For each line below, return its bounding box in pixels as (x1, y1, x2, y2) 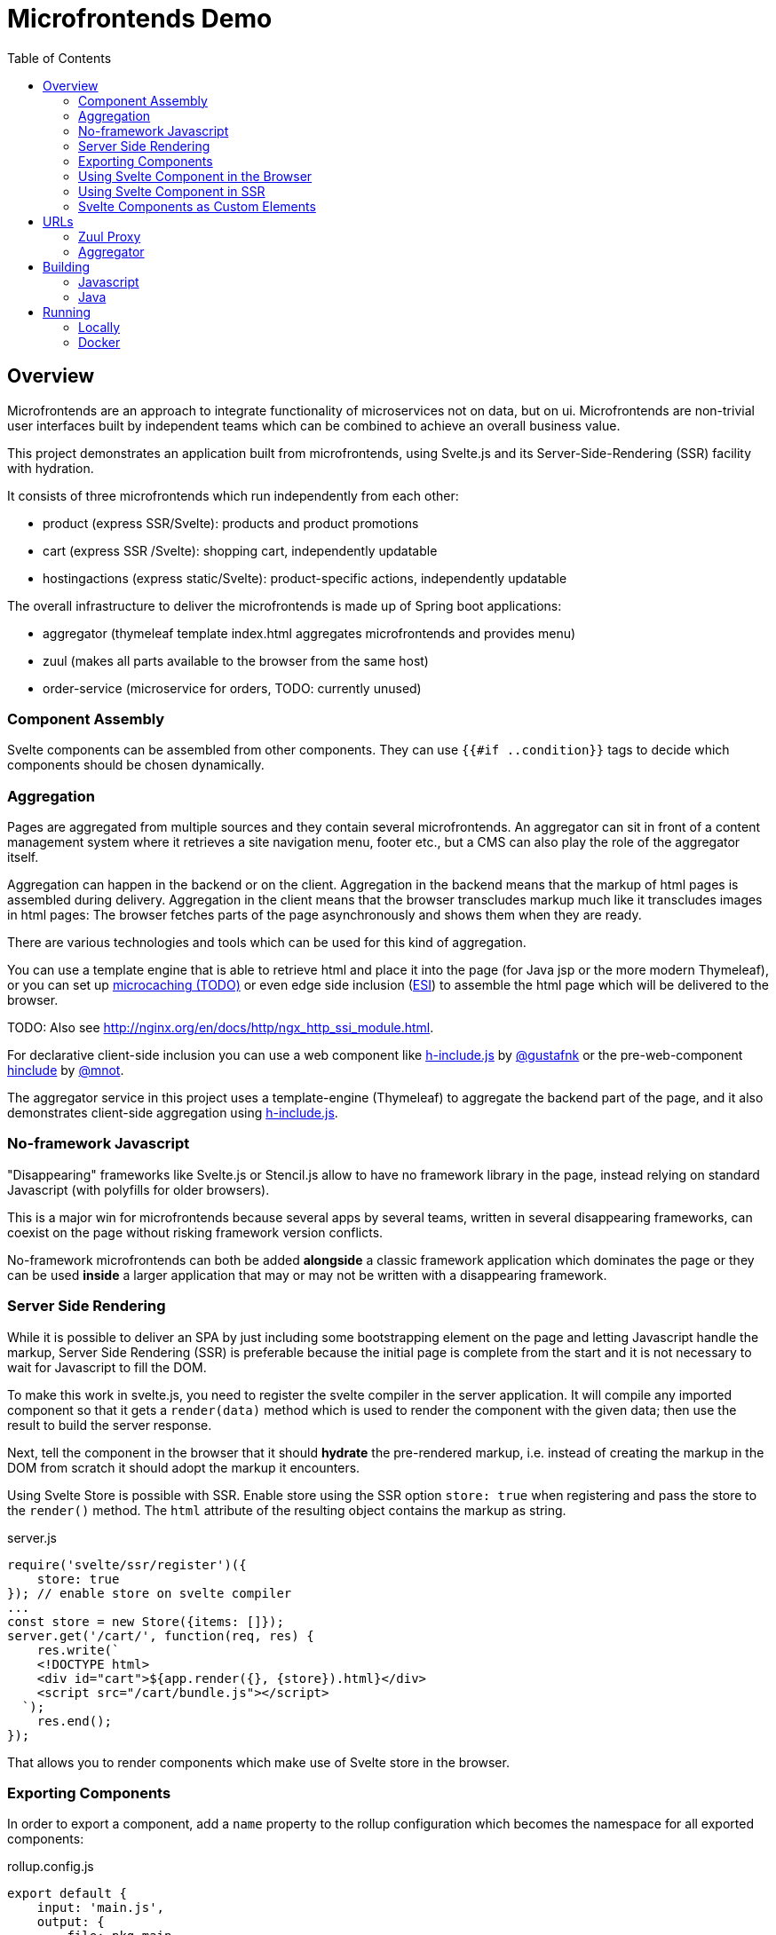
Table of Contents (7, 50, 112, 66)
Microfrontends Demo (7, 4, 273, 34)
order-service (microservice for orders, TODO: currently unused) (43, 680, 422, 696)
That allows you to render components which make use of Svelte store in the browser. (7, 1754, 510, 1770)
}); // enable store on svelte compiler (7, 1585, 292, 1600)
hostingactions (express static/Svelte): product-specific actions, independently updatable (43, 570, 567, 586)
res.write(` (36, 1642, 120, 1657)
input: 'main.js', (36, 1900, 165, 1915)
